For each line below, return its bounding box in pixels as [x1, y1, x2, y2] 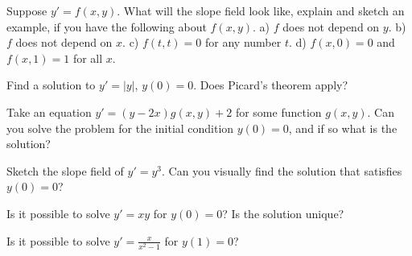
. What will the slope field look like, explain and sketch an [117, 2, 405, 19]
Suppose [6, 2, 47, 19]
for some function [235, 103, 322, 120]
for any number [205, 34, 282, 51]
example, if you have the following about [6, 18, 207, 35]
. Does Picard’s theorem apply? [193, 76, 348, 93]
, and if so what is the [288, 119, 398, 136]
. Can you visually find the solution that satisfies [162, 162, 402, 179]
